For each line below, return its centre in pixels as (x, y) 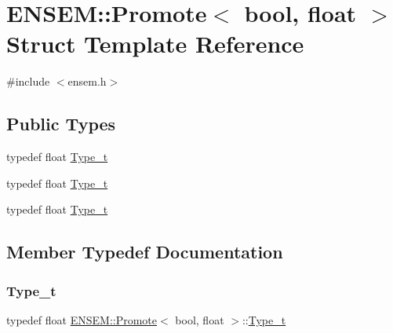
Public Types (61, 124)
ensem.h (87, 81)
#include (28, 81)
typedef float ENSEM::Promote (82, 319)
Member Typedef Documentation (145, 252)
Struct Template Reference (155, 44)
